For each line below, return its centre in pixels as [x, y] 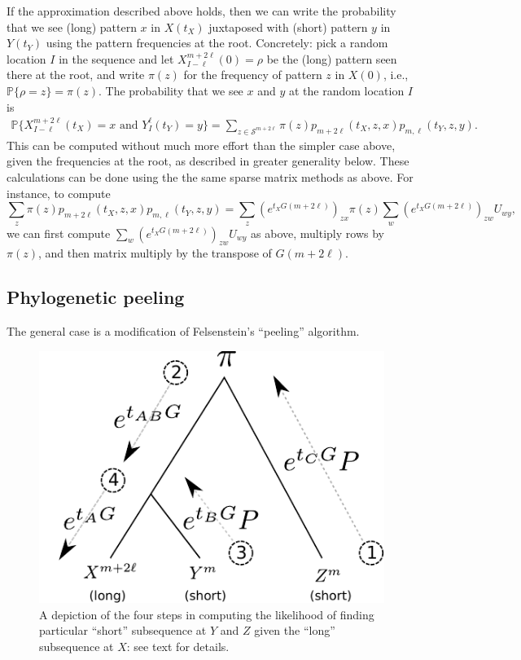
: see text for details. [178, 646]
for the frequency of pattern [253, 75]
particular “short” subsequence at [123, 630]
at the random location [346, 90]
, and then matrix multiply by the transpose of [155, 253]
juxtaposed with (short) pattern [288, 26]
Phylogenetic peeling [96, 297]
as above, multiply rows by [317, 233]
